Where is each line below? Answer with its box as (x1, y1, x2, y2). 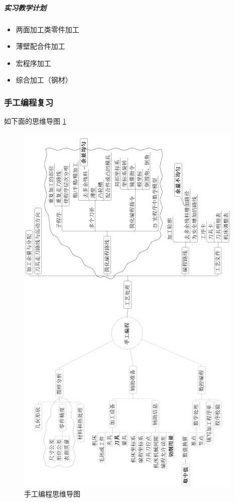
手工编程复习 (4, 96, 54, 108)
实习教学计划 (4, 2, 46, 13)
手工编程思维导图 (24, 488, 80, 499)
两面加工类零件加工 (16, 24, 79, 34)
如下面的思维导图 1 (4, 116, 66, 126)
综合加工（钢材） (16, 74, 72, 85)
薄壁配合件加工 (16, 41, 65, 51)
